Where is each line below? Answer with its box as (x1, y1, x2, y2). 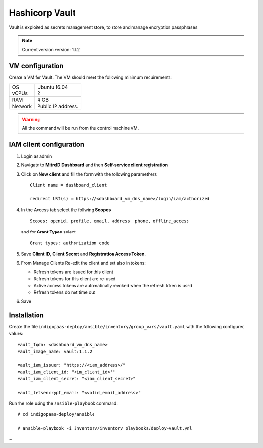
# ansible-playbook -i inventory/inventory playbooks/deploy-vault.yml (18, 426, 192, 431)
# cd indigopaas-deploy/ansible (18, 412, 95, 417)
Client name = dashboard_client (30, 182, 107, 188)
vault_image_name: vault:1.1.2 (18, 349, 93, 355)
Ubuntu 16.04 (37, 83, 68, 90)
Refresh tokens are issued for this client (33, 269, 113, 275)
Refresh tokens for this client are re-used (33, 276, 116, 282)
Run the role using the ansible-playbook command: (9, 400, 118, 406)
